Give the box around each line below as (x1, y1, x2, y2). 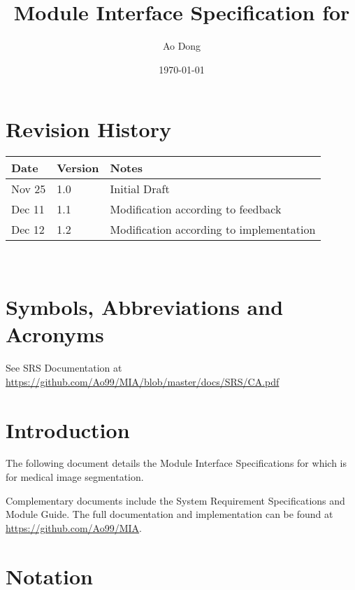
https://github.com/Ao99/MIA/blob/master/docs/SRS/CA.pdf (6, 374, 280, 388)
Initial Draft (110, 181, 170, 197)
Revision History (6, 115, 171, 143)
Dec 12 (11, 221, 45, 238)
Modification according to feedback (110, 201, 282, 218)
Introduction (6, 415, 130, 444)
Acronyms (6, 320, 104, 349)
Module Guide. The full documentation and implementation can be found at (6, 507, 333, 521)
